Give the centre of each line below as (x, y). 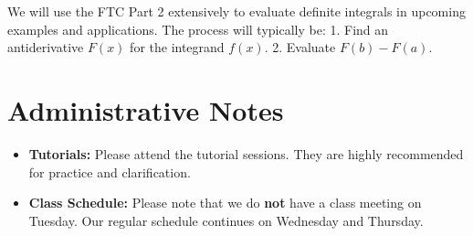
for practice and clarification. (110, 172)
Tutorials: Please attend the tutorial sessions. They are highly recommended (246, 153)
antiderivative (46, 47)
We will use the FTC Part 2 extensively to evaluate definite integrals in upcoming (236, 11)
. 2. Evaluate (300, 47)
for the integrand (177, 47)
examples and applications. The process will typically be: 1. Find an (198, 29)
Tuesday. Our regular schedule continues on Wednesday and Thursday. (226, 220)
